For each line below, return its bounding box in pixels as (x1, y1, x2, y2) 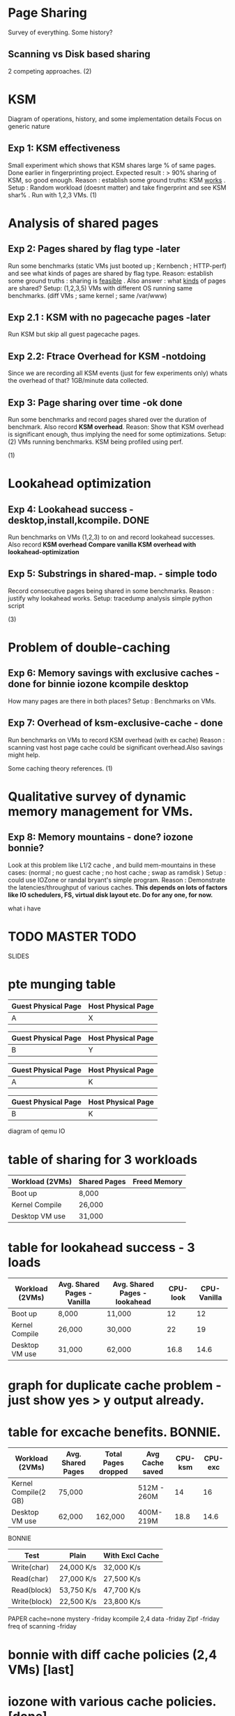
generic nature (8, 122, 51, 130)
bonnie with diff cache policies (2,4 (8, 1647, 218, 1663)
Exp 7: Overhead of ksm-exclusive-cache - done (8, 717, 223, 729)
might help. (8, 750, 40, 759)
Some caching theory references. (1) (8, 764, 113, 773)
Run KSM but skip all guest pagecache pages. (8, 330, 140, 339)
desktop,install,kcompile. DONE (8, 514, 149, 526)
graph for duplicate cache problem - (8, 1377, 222, 1393)
